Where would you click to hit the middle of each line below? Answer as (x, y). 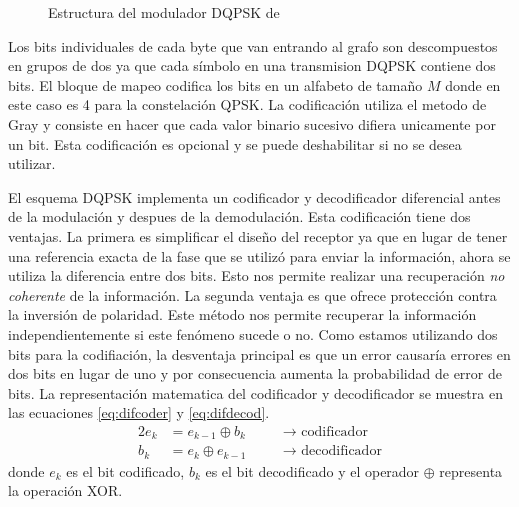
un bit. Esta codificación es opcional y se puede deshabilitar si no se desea (235, 143)
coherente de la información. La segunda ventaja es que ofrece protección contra (252, 294)
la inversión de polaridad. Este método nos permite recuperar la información (242, 314)
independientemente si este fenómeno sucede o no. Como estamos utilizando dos (253, 333)
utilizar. (32, 163)
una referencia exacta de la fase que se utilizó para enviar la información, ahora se (259, 255)
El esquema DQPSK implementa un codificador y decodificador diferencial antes (254, 196)
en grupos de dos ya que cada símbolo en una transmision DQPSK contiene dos (252, 65)
